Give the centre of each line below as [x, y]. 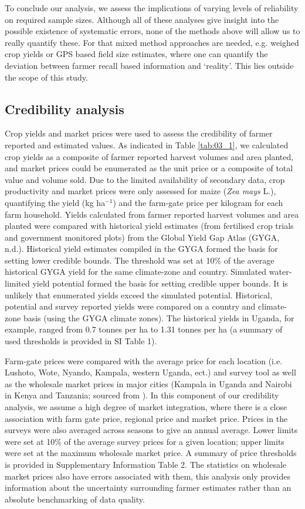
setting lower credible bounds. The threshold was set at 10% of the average [140, 260]
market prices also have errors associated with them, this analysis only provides [148, 476]
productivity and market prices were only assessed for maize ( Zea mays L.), [140, 191]
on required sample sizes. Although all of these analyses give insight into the [142, 19]
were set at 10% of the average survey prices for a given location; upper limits [145, 441]
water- [280, 272]
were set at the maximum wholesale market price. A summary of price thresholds [151, 453]
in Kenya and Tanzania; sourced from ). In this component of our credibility [142, 395]
